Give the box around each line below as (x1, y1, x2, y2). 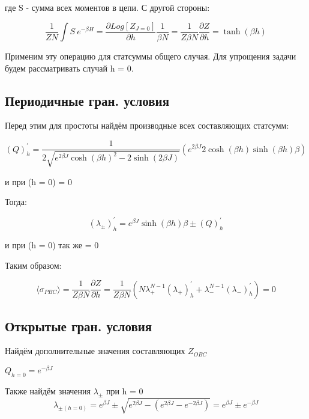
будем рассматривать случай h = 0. (5, 61, 134, 74)
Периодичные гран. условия (5, 91, 170, 109)
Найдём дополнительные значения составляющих (5, 344, 185, 357)
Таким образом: (5, 258, 62, 271)
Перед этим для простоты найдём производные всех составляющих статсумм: (5, 119, 289, 132)
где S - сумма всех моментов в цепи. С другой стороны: (5, 1, 210, 13)
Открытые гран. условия (5, 316, 152, 335)
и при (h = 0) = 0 (5, 175, 72, 188)
